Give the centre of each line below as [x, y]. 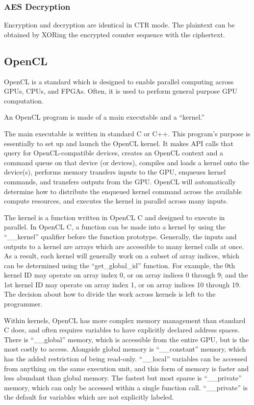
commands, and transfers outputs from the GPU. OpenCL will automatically [120, 181]
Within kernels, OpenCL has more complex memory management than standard [125, 320]
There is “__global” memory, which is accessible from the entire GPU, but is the [127, 339]
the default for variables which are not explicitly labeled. [89, 397]
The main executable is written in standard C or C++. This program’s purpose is [127, 133]
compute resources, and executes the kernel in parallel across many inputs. [116, 201]
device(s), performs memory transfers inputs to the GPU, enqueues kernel [115, 172]
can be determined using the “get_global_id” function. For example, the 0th [120, 265]
